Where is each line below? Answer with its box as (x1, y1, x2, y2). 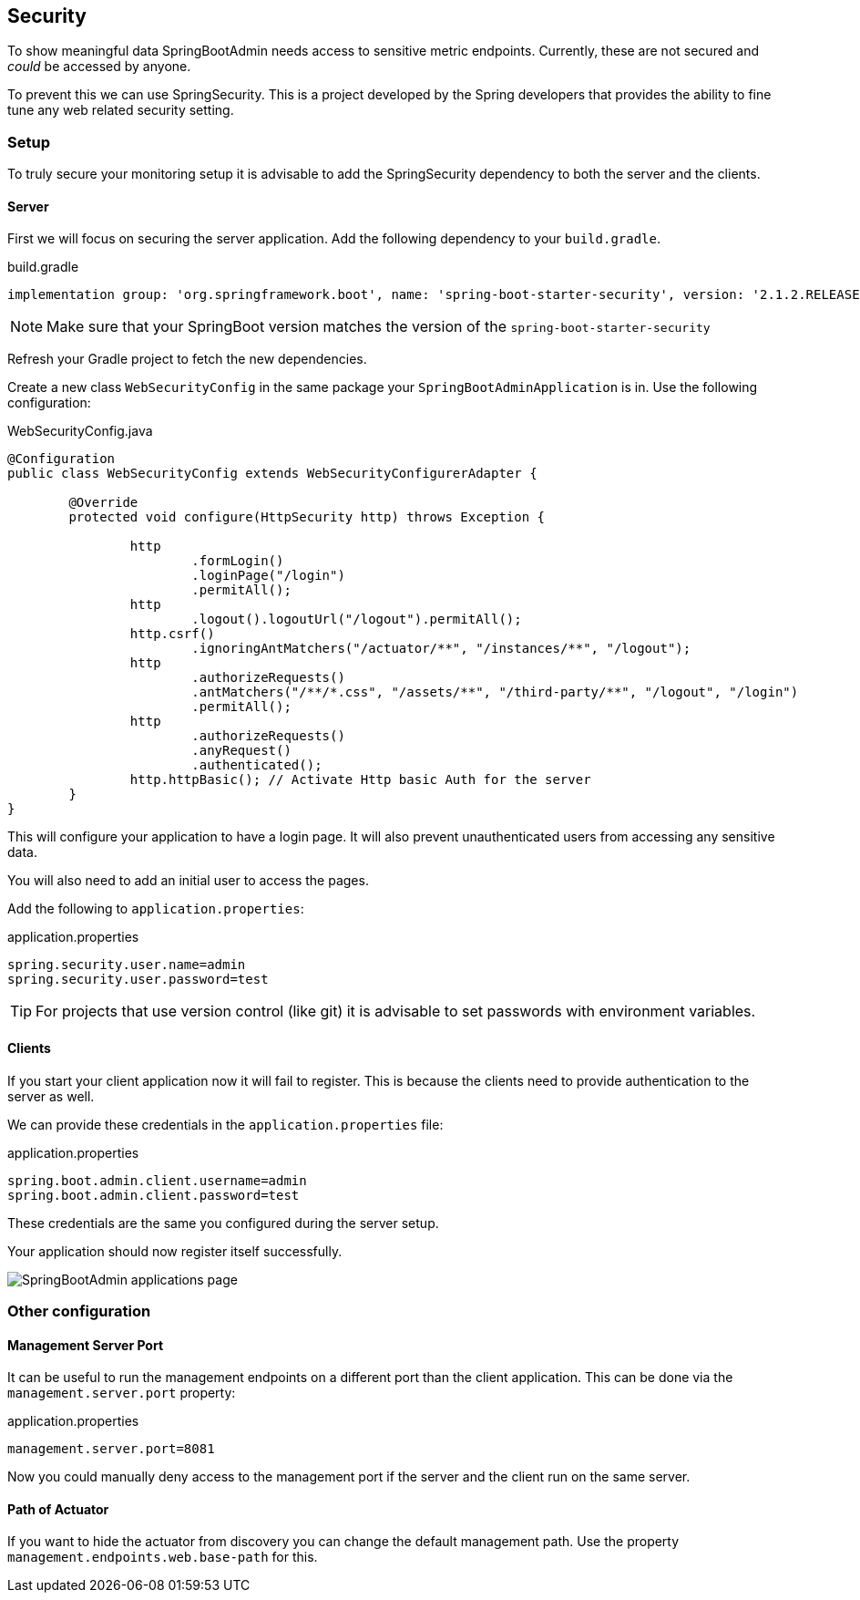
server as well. (7, 1088, 95, 1104)
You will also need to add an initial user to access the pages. (7, 872, 369, 889)
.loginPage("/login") (191, 568, 345, 583)
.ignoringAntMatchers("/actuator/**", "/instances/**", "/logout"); (191, 641, 691, 656)
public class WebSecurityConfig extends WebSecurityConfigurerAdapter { (7, 466, 537, 481)
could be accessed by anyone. (7, 58, 191, 75)
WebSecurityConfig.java (7, 423, 153, 439)
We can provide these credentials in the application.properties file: (7, 1116, 444, 1132)
